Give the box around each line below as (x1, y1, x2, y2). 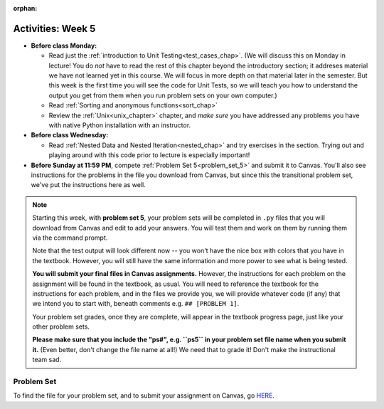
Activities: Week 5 (13, 22, 96, 35)
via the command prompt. (32, 233, 108, 242)
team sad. (32, 356, 62, 364)
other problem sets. (32, 322, 90, 331)
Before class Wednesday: (31, 131, 109, 139)
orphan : (13, 4, 38, 12)
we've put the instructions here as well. (31, 181, 146, 189)
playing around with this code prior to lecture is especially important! (48, 151, 250, 159)
